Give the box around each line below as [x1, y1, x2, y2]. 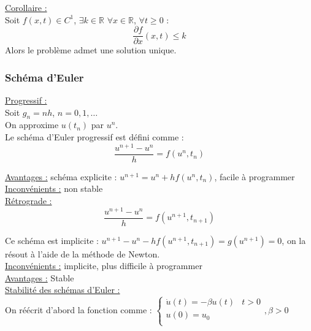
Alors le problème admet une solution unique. [5, 44, 177, 56]
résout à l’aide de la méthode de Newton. [5, 247, 160, 260]
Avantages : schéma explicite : [5, 170, 117, 183]
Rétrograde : [5, 194, 52, 207]
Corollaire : [5, 1, 47, 13]
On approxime [5, 118, 59, 131]
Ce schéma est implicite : [5, 234, 99, 246]
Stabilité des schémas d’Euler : [5, 283, 120, 296]
